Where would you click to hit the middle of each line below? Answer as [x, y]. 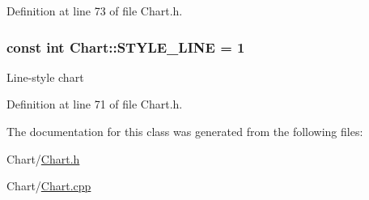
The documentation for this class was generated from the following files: [185, 131]
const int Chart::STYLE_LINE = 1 [126, 47]
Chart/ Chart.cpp [49, 186]
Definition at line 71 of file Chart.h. [95, 104]
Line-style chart [45, 77]
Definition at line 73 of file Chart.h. [95, 11]
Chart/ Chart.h [43, 158]
